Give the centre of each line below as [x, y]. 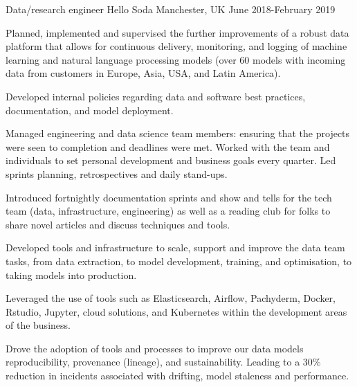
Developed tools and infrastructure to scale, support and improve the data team [175, 247]
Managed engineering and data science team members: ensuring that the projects [178, 133]
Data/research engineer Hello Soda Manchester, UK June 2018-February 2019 [171, 9]
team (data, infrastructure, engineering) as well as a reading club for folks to [168, 211]
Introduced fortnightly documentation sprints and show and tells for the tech [169, 197]
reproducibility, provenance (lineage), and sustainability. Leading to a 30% [163, 362]
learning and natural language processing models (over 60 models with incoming [176, 59]
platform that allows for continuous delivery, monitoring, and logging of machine [176, 46]
